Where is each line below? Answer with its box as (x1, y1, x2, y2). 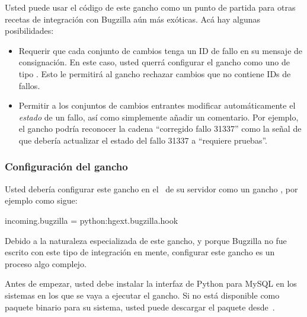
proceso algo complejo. (5, 257, 87, 270)
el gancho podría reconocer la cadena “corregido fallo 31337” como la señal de (18, 122, 302, 135)
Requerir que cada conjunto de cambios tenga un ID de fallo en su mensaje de (18, 44, 303, 56)
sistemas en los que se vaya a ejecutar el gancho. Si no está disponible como (5, 289, 280, 301)
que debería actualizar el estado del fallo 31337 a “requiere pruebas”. (18, 134, 267, 146)
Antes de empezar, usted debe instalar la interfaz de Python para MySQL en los (5, 277, 297, 290)
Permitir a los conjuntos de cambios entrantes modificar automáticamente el (18, 99, 296, 112)
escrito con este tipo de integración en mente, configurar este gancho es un (5, 246, 275, 258)
